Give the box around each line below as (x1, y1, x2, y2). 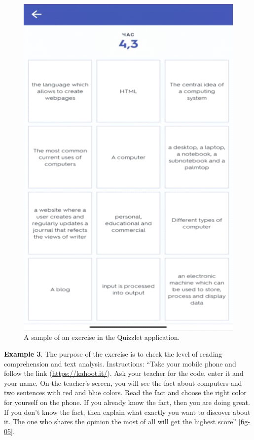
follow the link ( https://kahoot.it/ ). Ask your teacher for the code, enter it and (4, 368, 244, 378)
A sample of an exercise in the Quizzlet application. (24, 332, 180, 342)
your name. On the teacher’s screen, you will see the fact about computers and (4, 377, 242, 388)
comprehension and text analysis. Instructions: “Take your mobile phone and (4, 358, 236, 368)
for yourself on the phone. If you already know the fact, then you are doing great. (4, 397, 250, 407)
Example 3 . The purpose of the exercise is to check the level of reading (4, 349, 222, 359)
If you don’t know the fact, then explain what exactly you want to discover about (4, 406, 251, 417)
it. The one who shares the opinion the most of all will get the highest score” (4, 416, 236, 427)
